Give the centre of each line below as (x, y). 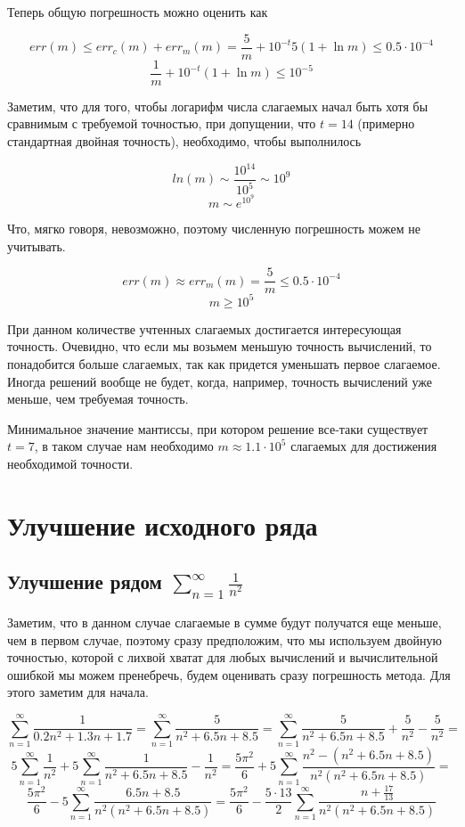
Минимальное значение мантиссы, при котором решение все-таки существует (218, 428)
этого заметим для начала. (78, 692)
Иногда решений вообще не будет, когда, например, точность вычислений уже (220, 381)
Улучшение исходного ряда (163, 524)
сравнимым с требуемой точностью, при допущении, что (162, 123)
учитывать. (37, 246)
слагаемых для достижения (364, 446)
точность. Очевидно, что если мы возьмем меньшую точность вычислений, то (220, 346)
